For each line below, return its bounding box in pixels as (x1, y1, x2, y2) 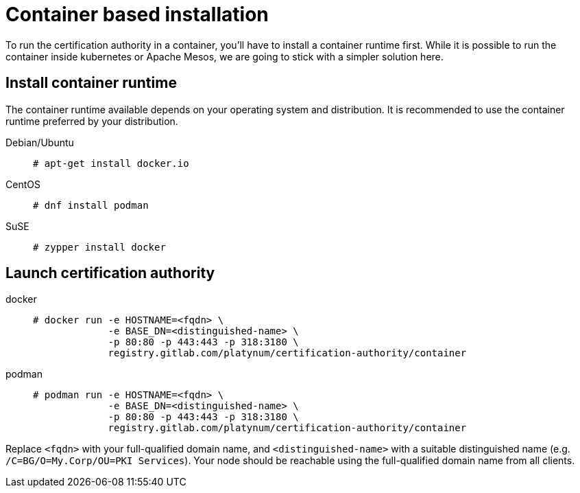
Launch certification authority (5, 264, 215, 282)
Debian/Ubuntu (5, 136, 74, 148)
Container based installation (5, 3, 269, 26)
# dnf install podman (33, 199, 149, 211)
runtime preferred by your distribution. (5, 115, 178, 127)
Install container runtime (5, 74, 177, 92)
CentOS (5, 178, 40, 190)
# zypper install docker (33, 241, 166, 253)
